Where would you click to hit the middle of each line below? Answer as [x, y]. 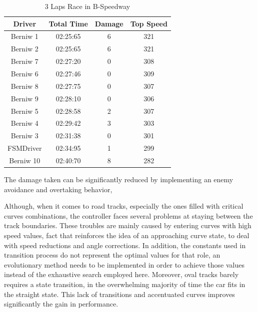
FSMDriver [25, 148]
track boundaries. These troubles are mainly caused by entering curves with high [128, 225]
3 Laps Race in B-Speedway [87, 6]
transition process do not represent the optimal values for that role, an [112, 255]
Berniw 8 [24, 86]
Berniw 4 [24, 123]
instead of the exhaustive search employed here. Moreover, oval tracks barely [121, 274]
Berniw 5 [24, 111]
